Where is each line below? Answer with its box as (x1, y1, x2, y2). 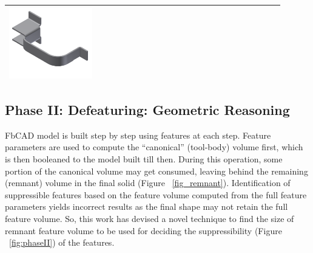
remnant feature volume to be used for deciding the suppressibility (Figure (5, 224, 282, 237)
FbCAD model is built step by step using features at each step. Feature (5, 128, 271, 141)
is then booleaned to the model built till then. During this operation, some (5, 153, 283, 165)
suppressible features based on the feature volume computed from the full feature (5, 188, 307, 201)
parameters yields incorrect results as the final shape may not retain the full (5, 200, 288, 213)
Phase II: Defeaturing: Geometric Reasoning (5, 100, 290, 119)
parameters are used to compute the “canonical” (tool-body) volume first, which (5, 140, 303, 153)
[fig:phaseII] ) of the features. (9, 236, 115, 249)
